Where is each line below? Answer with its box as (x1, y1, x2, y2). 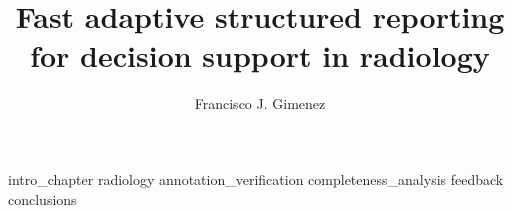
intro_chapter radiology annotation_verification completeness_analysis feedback (8, 168, 504, 189)
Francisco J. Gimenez (194, 93, 326, 114)
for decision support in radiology (30, 35, 490, 76)
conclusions (8, 188, 77, 209)
